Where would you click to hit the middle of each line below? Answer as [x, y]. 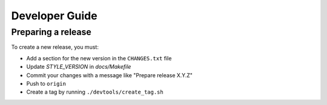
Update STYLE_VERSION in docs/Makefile [79, 67]
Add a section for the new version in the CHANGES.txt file [99, 58]
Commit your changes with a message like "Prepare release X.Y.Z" [110, 75]
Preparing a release [51, 32]
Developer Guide [54, 16]
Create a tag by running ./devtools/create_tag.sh [95, 92]
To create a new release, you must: [55, 47]
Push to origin [46, 83]
